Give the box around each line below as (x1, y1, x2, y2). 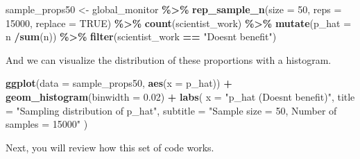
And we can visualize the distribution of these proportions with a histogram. (6, 52, 332, 67)
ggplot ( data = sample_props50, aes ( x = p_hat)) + (6, 76, 232, 90)
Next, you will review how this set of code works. (6, 140, 214, 154)
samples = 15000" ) (6, 117, 88, 131)
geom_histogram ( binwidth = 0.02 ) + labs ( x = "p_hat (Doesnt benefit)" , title (6, 89, 355, 103)
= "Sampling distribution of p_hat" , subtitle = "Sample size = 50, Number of (6, 103, 337, 117)
